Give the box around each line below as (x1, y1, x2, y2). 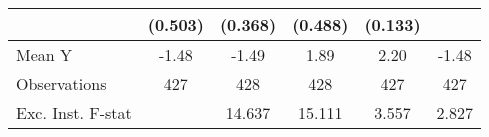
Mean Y (16, 43, 73, 66)
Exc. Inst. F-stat (16, 101, 132, 124)
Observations (16, 72, 107, 95)
